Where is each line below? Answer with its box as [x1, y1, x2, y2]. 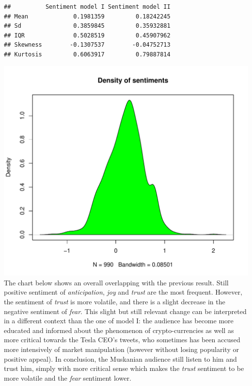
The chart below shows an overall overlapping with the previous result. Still [4, 277, 229, 287]
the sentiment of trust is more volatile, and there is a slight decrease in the [4, 296, 225, 306]
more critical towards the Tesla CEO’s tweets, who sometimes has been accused [4, 334, 240, 345]
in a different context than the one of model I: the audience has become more [4, 316, 234, 326]
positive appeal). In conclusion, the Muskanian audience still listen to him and [4, 353, 237, 364]
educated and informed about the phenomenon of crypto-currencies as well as [4, 325, 234, 335]
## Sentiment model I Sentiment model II [4, 3, 171, 10]
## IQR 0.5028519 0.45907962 [4, 32, 171, 39]
